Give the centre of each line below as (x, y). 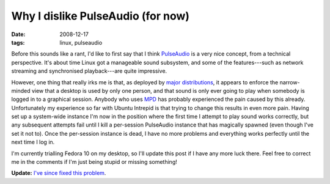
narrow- (290, 82)
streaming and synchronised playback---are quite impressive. (89, 71)
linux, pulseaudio (81, 42)
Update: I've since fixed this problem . (59, 173)
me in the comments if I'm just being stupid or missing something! (94, 162)
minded (21, 90)
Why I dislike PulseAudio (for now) (100, 16)
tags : (18, 42)
